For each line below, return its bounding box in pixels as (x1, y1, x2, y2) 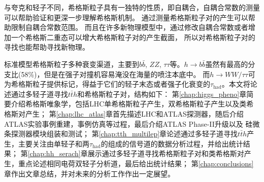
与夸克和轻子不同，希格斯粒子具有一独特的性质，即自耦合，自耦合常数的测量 (4, 2, 260, 12)
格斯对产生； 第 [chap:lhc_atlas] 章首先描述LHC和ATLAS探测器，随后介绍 (4, 108, 244, 119)
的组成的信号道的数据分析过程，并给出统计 (101, 138, 243, 149)
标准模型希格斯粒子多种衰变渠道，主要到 (4, 58, 139, 69)
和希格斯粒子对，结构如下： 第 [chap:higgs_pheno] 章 (77, 88, 247, 99)
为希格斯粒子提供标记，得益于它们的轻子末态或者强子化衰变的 (4, 79, 210, 89)
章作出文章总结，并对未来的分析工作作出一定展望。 (4, 168, 175, 178)
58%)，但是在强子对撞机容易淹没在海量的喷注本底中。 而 (21, 68, 210, 79)
